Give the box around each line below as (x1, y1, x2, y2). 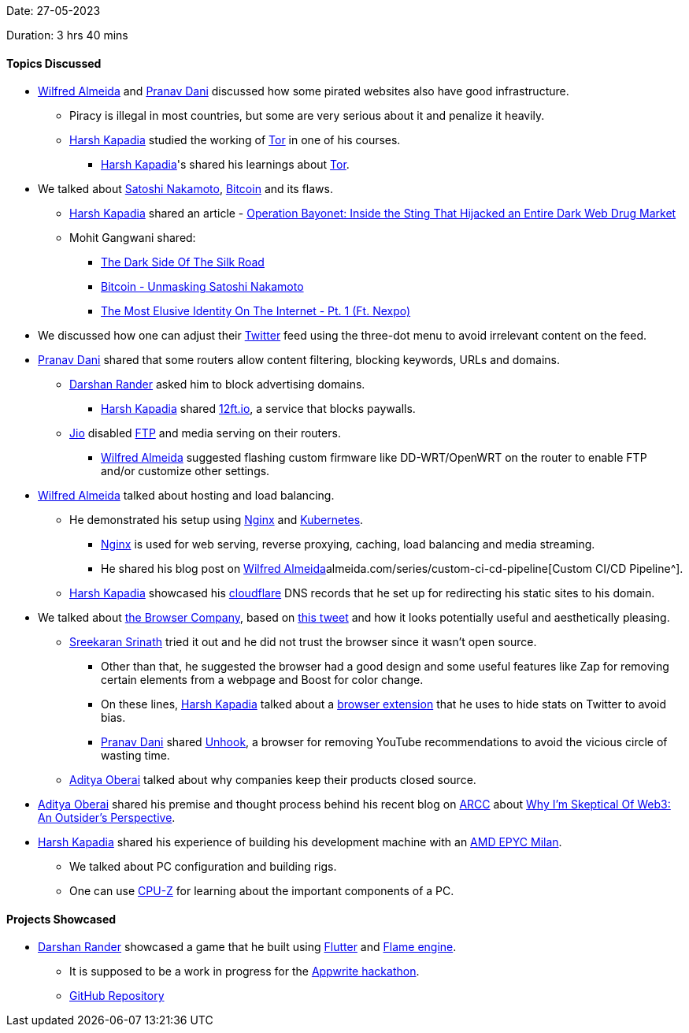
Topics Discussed (6, 56, 102, 70)
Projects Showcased (6, 912, 117, 926)
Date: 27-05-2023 (6, 4, 101, 17)
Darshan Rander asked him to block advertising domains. (69, 377, 365, 392)
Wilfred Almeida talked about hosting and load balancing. (38, 489, 335, 503)
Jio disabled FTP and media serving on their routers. (69, 426, 341, 440)
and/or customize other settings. (101, 464, 270, 478)
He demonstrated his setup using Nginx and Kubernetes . (69, 513, 364, 527)
